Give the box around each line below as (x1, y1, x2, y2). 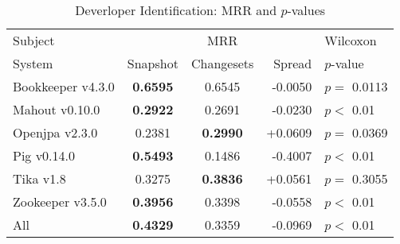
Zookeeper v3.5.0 (13, 192, 107, 211)
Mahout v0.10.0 (13, 100, 100, 118)
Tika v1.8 (13, 169, 66, 188)
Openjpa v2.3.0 (13, 123, 98, 141)
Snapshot (127, 54, 178, 72)
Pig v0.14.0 (13, 146, 76, 165)
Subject (13, 31, 55, 49)
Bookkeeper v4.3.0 (13, 77, 115, 95)
